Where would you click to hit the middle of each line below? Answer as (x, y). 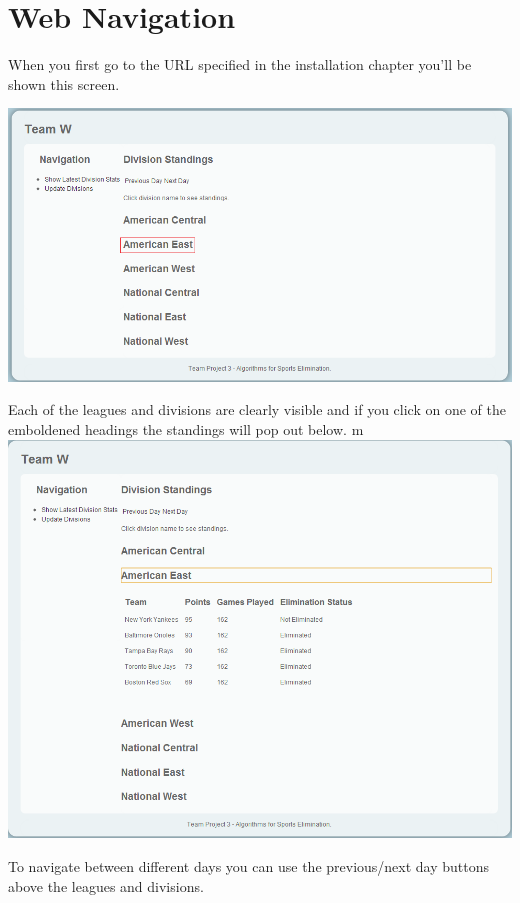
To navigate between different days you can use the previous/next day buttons (249, 865)
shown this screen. (64, 83)
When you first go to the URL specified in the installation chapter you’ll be (240, 64)
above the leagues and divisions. (106, 885)
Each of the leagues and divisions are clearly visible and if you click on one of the (257, 409)
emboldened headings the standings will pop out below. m (186, 428)
